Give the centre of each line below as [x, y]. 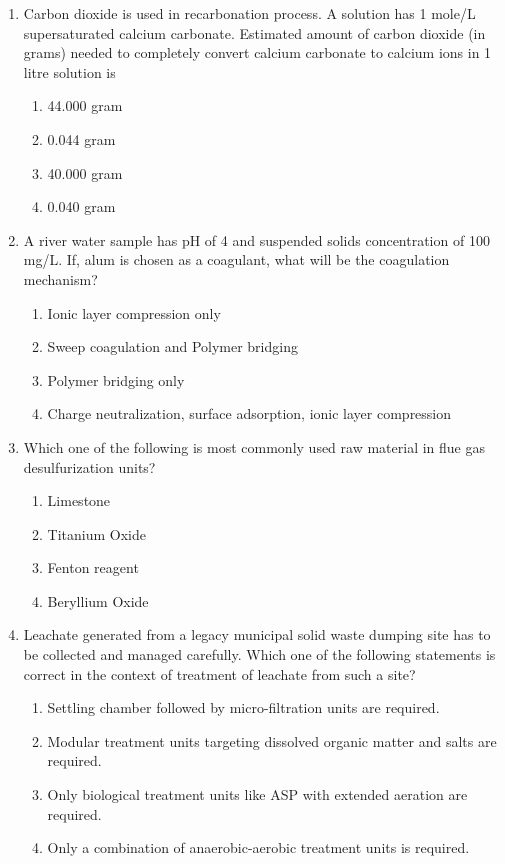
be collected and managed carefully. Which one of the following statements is [259, 654]
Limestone [79, 500]
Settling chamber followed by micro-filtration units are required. [243, 707]
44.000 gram [85, 105]
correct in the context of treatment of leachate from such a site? [219, 673]
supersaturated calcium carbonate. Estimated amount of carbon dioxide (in [254, 32]
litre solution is [69, 71]
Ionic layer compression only [134, 312]
